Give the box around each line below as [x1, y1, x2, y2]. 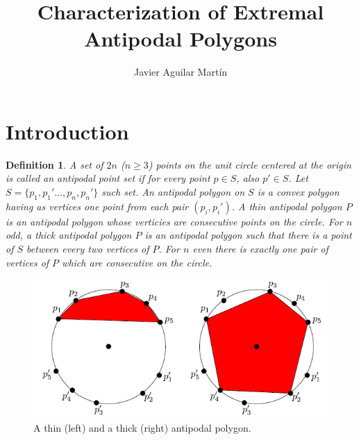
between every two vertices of [26, 242, 149, 256]
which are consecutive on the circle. [62, 255, 212, 269]
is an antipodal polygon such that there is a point [144, 228, 352, 242]
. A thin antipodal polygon [231, 198, 342, 213]
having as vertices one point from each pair [6, 198, 189, 213]
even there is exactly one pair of [192, 242, 328, 256]
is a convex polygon [257, 185, 340, 199]
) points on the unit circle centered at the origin [148, 157, 351, 171]
